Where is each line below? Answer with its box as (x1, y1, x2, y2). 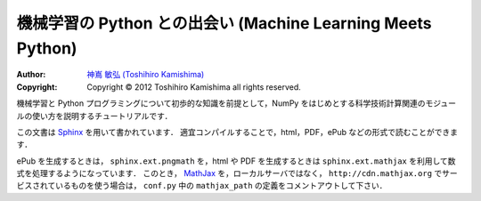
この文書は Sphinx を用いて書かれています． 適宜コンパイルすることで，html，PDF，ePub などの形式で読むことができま (16, 126, 459, 137)
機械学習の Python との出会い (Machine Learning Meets (16, 13, 432, 33)
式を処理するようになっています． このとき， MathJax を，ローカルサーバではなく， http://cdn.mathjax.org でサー (16, 168, 458, 179)
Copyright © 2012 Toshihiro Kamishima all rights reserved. (86, 81, 302, 92)
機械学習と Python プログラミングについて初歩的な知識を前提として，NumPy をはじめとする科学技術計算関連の (16, 98, 427, 109)
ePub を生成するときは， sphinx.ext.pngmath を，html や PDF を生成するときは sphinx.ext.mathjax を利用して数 (16, 156, 456, 166)
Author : (16, 69, 46, 80)
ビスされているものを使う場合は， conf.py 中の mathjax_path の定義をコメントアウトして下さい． (16, 181, 387, 191)
